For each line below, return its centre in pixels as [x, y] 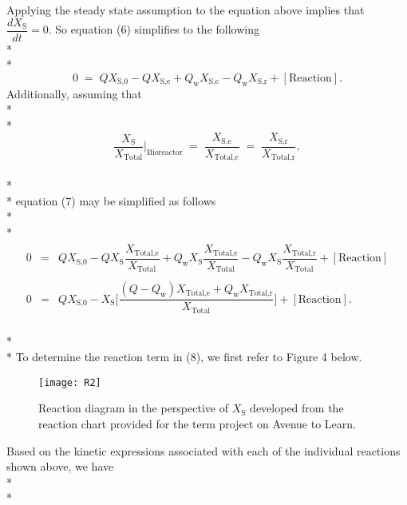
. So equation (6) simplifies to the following [154, 29]
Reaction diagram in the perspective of [133, 408]
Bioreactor [165, 153]
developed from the [297, 408]
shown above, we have [60, 466]
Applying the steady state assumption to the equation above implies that [186, 10]
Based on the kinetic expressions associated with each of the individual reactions [203, 450]
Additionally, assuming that [74, 93]
